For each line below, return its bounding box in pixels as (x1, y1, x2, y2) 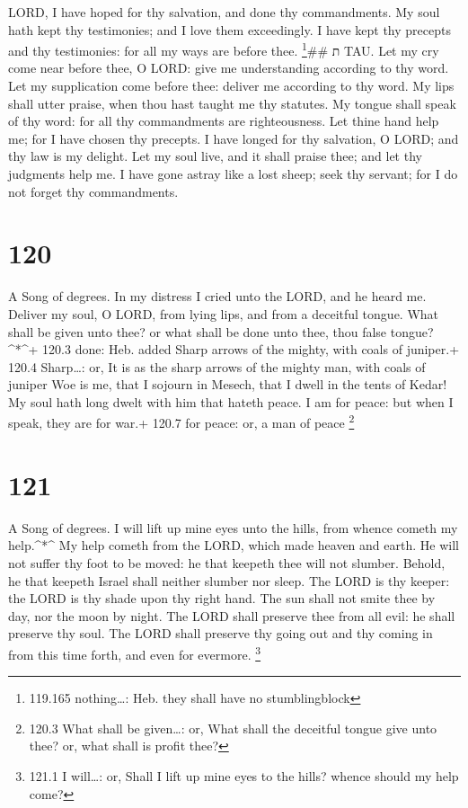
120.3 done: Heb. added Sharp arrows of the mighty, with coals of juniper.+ (42, 340, 460, 359)
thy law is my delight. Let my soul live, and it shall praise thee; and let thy (8, 147, 422, 165)
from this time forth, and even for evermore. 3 (8, 643, 261, 663)
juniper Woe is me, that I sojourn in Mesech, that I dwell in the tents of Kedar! (8, 375, 447, 394)
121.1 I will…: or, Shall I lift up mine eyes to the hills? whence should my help (29, 767, 459, 786)
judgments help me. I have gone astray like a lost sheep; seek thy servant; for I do (8, 164, 458, 182)
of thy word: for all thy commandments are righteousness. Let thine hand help (8, 111, 439, 130)
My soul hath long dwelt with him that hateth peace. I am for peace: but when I (8, 392, 454, 411)
